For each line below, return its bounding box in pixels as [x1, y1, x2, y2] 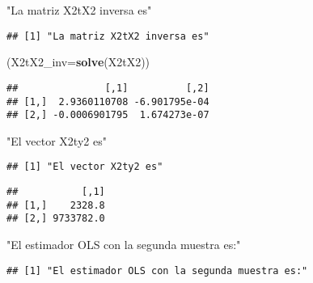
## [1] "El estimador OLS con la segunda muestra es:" [6, 264, 308, 277]
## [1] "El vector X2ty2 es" [6, 161, 163, 173]
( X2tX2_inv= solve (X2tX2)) [6, 53, 150, 70]
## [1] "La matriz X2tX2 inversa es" [6, 30, 209, 42]
